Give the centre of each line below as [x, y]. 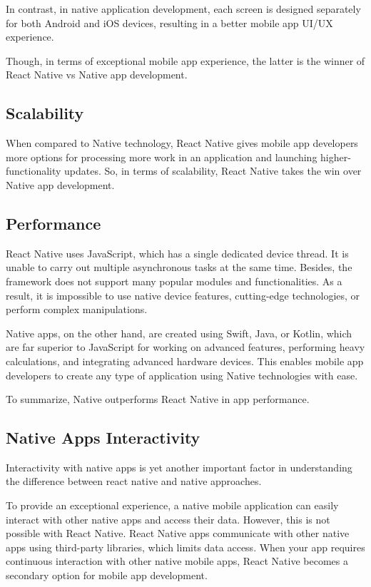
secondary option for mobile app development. [107, 575]
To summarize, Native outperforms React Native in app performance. [158, 399]
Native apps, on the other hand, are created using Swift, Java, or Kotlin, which [179, 333]
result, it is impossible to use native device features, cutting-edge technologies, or [183, 295]
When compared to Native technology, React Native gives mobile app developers [182, 143]
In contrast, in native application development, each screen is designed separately [183, 9]
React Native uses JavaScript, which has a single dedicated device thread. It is [177, 253]
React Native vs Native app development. [97, 75]
